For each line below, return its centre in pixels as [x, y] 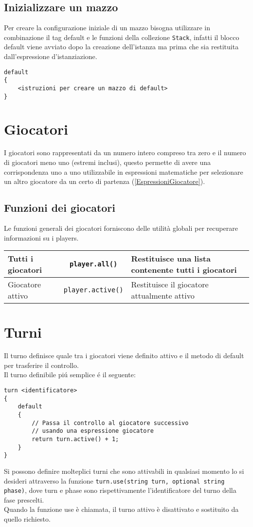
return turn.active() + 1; [75, 439]
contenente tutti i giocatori [184, 270]
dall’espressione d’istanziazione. [51, 56]
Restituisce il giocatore [170, 284]
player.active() [93, 290]
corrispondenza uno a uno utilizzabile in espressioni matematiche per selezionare [124, 172]
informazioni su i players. [41, 237]
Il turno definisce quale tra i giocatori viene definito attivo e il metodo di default [124, 355]
